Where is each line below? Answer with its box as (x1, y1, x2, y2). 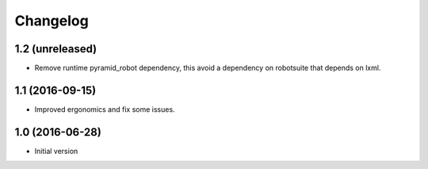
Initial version (34, 146, 78, 156)
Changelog (14, 12, 89, 29)
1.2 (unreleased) (14, 42, 97, 56)
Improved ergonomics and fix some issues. (34, 104, 175, 114)
